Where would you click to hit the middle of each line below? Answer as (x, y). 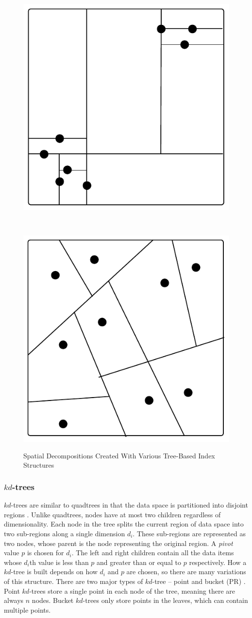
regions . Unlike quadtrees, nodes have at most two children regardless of (112, 514)
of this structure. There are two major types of (74, 581)
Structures (39, 465)
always (14, 600)
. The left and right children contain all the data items (153, 553)
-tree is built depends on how (54, 572)
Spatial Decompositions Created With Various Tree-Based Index (119, 455)
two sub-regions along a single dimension (65, 533)
